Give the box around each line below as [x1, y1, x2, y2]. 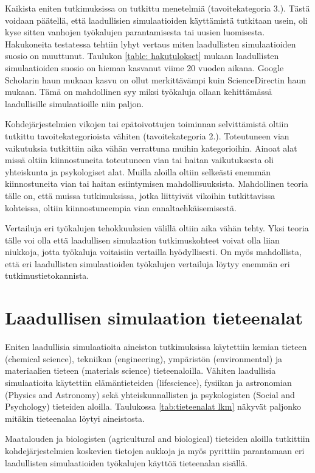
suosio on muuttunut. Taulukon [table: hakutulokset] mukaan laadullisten [5, 49, 279, 62]
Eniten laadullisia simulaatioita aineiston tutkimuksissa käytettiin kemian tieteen [5, 340, 307, 353]
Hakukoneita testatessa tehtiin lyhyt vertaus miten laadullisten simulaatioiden [5, 37, 296, 50]
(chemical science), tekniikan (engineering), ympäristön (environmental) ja [5, 352, 283, 365]
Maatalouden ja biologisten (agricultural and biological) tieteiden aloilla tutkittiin [5, 432, 310, 445]
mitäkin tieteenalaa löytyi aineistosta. [5, 412, 145, 424]
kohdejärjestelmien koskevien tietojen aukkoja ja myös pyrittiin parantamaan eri [5, 444, 305, 457]
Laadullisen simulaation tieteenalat [5, 305, 303, 330]
